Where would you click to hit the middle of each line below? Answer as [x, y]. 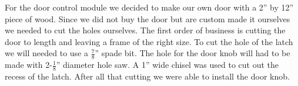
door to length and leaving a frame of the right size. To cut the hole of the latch [149, 41]
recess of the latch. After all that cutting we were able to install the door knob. [147, 76]
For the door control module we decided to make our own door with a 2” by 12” [149, 7]
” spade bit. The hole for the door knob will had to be [192, 53]
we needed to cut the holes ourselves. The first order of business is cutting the [145, 30]
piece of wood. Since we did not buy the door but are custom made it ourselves [148, 18]
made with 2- [29, 65]
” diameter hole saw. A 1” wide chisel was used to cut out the [168, 65]
